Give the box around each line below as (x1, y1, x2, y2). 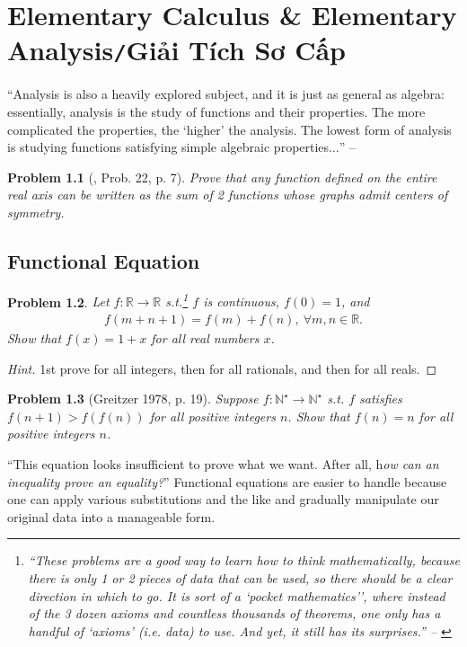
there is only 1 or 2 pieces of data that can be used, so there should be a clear (28, 569, 453, 588)
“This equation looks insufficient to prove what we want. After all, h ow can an (7, 455, 439, 474)
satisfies (359, 389, 402, 408)
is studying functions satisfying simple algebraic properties (7, 137, 330, 156)
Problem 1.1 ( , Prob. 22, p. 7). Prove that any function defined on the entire (7, 167, 437, 186)
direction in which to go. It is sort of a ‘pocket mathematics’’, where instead (28, 586, 445, 605)
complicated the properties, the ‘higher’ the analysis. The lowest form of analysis (7, 120, 452, 138)
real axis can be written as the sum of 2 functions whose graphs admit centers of (7, 185, 448, 204)
